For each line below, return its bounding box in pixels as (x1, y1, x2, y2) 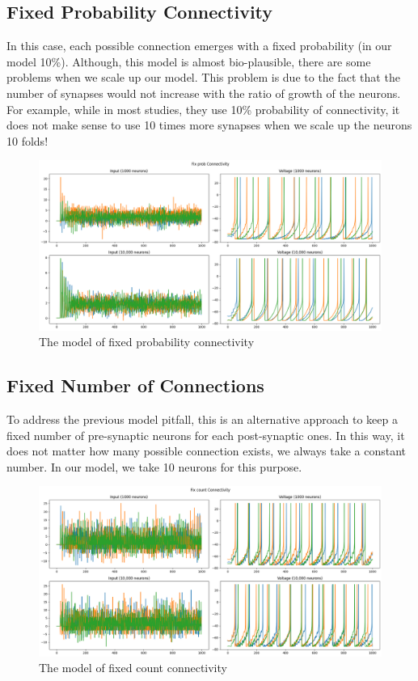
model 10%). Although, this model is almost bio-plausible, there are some (6, 53, 371, 70)
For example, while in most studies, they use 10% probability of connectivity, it (6, 100, 400, 117)
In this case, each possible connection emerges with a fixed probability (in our (6, 37, 392, 54)
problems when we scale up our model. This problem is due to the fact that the (6, 69, 400, 86)
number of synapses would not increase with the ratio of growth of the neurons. (6, 84, 401, 101)
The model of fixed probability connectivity (39, 333, 255, 350)
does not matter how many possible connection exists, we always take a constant (6, 442, 407, 459)
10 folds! (6, 132, 49, 149)
